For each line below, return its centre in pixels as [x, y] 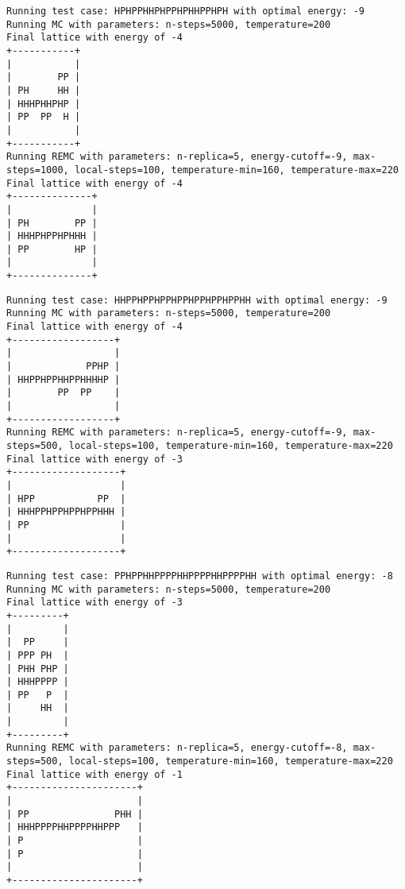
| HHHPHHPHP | [44, 104]
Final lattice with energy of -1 [94, 774]
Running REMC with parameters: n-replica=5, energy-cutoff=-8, [177, 748]
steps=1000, [38, 170]
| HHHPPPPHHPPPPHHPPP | [75, 827]
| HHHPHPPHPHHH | [52, 236]
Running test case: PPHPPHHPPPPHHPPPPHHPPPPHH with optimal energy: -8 [200, 576]
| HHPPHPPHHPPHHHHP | [64, 379]
